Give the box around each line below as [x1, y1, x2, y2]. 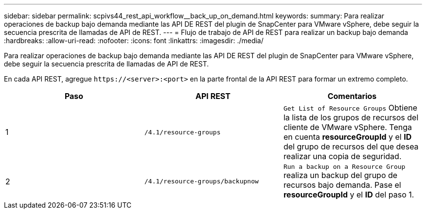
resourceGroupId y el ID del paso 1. [283, 190, 414, 199]
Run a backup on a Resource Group [283, 163, 406, 170]
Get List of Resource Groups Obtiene [283, 103, 418, 113]
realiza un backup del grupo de [283, 170, 398, 180]
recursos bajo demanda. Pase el [283, 180, 401, 190]
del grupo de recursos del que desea [283, 142, 419, 151]
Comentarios [327, 91, 377, 101]
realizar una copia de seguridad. [283, 151, 402, 161]
